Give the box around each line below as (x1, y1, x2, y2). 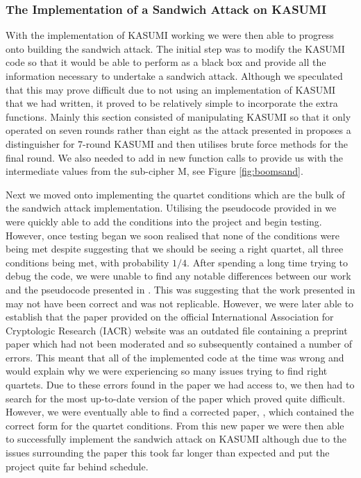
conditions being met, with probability (6, 255, 169, 269)
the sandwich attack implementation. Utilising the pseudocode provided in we (6, 200, 337, 215)
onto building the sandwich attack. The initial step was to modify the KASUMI (6, 41, 345, 56)
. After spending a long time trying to (187, 255, 349, 269)
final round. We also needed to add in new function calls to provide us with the (6, 150, 344, 164)
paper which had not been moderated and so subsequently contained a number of (6, 336, 352, 351)
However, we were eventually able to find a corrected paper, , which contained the (6, 404, 354, 419)
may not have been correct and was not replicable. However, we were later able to (6, 296, 354, 310)
